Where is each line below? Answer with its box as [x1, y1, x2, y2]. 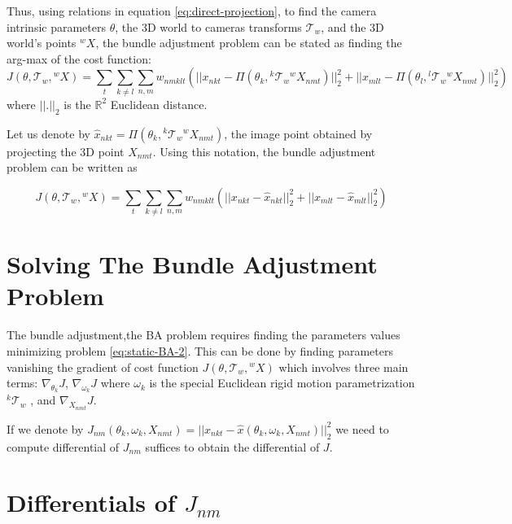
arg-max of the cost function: [7, 50, 151, 67]
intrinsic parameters [7, 18, 106, 35]
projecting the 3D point [7, 142, 125, 159]
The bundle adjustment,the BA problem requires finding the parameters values [7, 326, 400, 343]
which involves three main [278, 358, 409, 375]
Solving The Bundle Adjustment [7, 247, 378, 281]
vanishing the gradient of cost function [7, 358, 199, 375]
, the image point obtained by [224, 124, 373, 142]
